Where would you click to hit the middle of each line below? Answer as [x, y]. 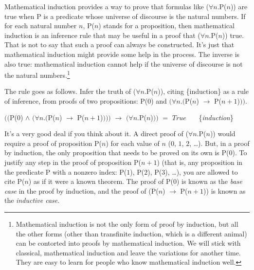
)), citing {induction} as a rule [203, 91]
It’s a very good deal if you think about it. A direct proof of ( [96, 134]
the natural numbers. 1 [37, 74]
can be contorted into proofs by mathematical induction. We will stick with [128, 243]
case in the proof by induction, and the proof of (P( [82, 190]
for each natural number [41, 26]
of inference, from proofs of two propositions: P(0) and [86, 101]
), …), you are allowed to [201, 171]
